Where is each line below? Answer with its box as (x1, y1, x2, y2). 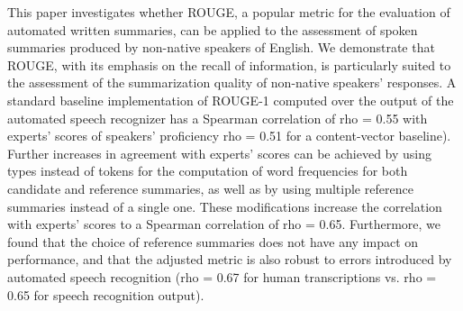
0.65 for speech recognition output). (7, 285, 204, 304)
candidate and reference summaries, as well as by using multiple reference (7, 178, 413, 197)
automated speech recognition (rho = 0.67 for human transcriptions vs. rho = (7, 267, 437, 286)
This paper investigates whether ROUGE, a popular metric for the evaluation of (7, 3, 450, 21)
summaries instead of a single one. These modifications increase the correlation (7, 197, 442, 215)
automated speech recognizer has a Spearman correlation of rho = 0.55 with (7, 108, 428, 127)
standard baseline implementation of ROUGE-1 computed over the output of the (7, 90, 454, 109)
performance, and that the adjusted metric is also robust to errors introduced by (7, 250, 452, 269)
